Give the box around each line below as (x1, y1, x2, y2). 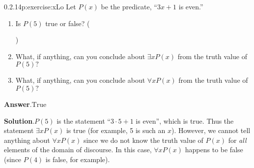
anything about (4, 134, 50, 145)
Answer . (4, 99, 32, 109)
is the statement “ (56, 115, 111, 126)
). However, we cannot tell (171, 125, 251, 135)
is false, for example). (45, 154, 110, 164)
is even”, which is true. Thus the (136, 115, 234, 126)
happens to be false (185, 144, 243, 155)
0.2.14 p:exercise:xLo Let (4, 1, 76, 11)
